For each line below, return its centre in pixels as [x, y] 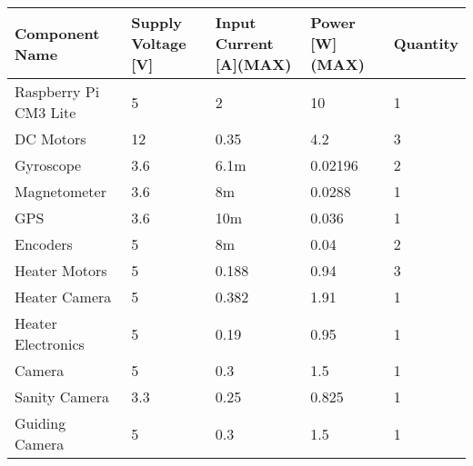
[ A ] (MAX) [253, 64]
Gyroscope [48, 165]
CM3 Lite [45, 112]
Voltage [159, 43]
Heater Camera [63, 297]
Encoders [44, 244]
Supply [156, 22]
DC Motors [50, 139]
